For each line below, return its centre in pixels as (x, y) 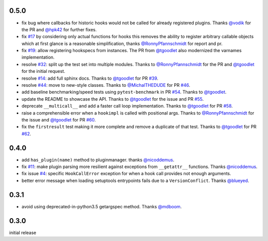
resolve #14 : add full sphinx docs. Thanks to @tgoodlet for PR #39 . (90, 78)
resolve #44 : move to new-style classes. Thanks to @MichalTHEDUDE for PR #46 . (106, 85)
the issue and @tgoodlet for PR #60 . (59, 120)
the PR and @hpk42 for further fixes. (59, 29)
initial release (23, 233)
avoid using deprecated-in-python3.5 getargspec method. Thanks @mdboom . (102, 206)
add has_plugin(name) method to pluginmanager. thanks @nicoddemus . (98, 160)
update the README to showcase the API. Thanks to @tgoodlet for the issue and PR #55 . (113, 99)
